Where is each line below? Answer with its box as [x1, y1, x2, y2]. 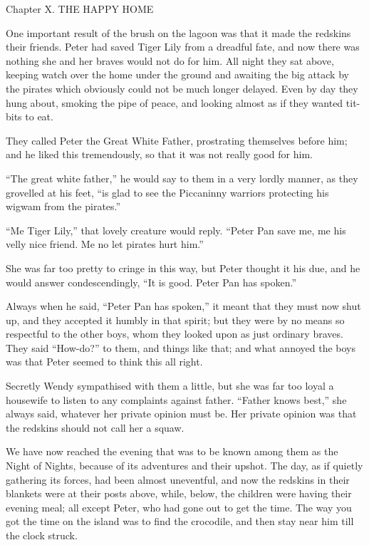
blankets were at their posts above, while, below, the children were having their [6, 486, 352, 501]
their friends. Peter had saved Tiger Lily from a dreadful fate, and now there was [6, 39, 360, 54]
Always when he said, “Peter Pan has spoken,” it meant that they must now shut [6, 299, 361, 313]
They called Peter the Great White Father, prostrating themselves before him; [6, 133, 348, 147]
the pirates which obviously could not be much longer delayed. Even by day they [6, 81, 358, 95]
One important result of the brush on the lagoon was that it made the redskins [6, 25, 351, 40]
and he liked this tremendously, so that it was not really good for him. [6, 147, 313, 162]
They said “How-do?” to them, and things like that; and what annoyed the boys [6, 340, 356, 355]
